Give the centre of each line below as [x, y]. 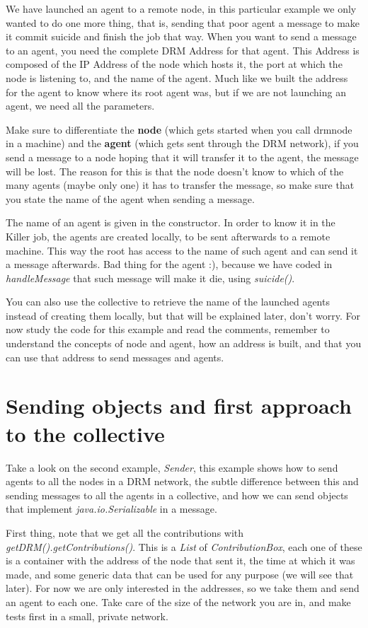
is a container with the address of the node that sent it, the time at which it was [180, 560]
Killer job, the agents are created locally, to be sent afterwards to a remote [168, 236]
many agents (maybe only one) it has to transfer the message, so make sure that [180, 185]
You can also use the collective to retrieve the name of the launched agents [168, 302]
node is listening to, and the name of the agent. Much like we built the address [177, 77]
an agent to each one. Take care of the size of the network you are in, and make [178, 601]
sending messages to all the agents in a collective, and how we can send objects [177, 495]
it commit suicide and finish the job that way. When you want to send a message [181, 36]
